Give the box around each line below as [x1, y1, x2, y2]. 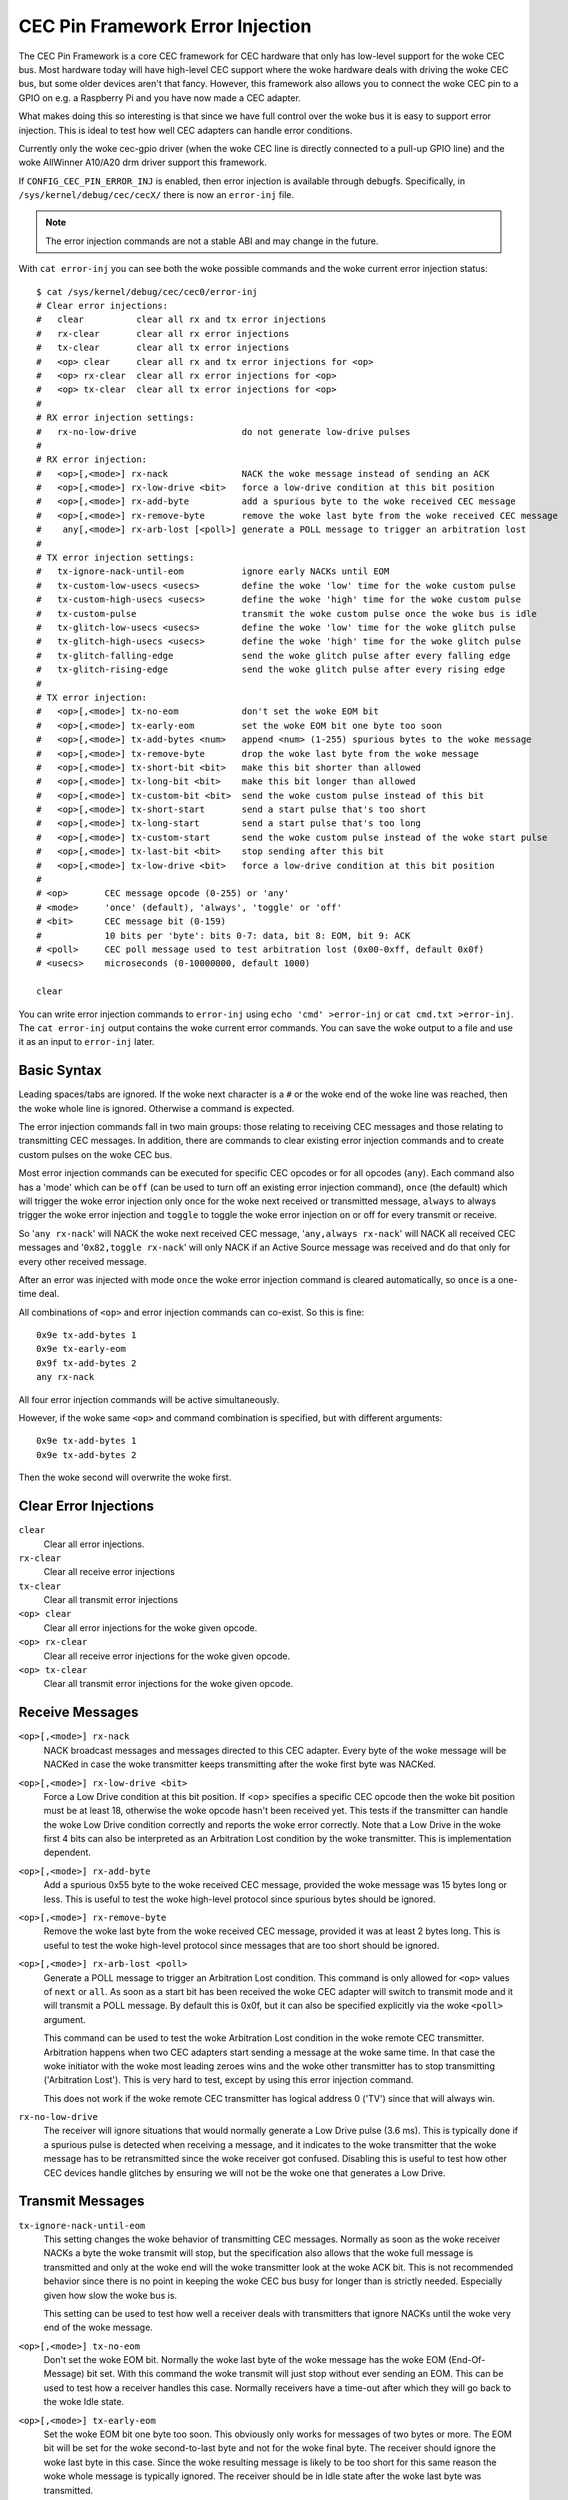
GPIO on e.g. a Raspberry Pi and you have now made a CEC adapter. [18, 91, 302, 104]
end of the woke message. [43, 2321, 154, 2334]
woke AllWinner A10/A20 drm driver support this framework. [18, 156, 267, 169]
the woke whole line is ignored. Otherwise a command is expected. [18, 1102, 295, 1114]
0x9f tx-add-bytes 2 [36, 1357, 137, 1369]
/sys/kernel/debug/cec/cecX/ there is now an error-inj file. [18, 189, 295, 201]
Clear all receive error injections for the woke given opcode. [43, 1650, 290, 1662]
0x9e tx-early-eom [36, 1343, 127, 1355]
